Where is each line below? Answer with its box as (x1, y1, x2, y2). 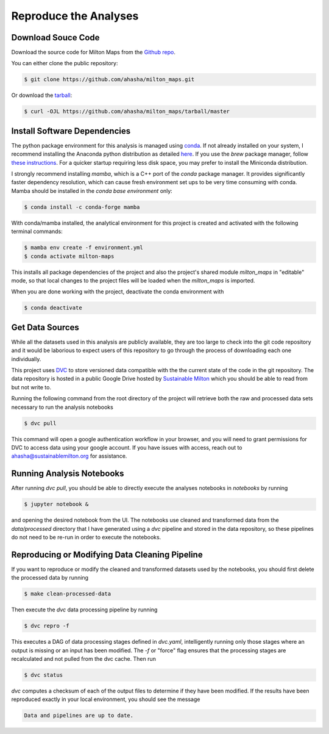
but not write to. (11, 383, 52, 390)
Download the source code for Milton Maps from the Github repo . (11, 49, 176, 56)
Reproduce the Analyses (11, 9, 139, 23)
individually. (11, 355, 41, 362)
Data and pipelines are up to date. (24, 712, 134, 719)
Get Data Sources (11, 322, 79, 333)
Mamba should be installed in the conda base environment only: (11, 187, 173, 195)
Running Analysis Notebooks (11, 469, 124, 479)
